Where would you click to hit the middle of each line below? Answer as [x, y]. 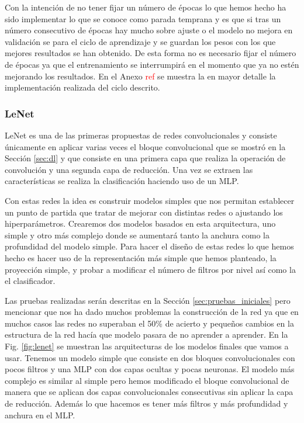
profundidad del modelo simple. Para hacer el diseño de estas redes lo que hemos [149, 246]
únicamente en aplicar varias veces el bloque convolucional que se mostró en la [145, 146]
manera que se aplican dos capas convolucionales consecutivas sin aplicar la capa [149, 392]
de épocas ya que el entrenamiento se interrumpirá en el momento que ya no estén [152, 64]
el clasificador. [30, 281]
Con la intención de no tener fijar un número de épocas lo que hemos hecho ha [146, 7]
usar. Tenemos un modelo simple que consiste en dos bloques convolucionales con [150, 357]
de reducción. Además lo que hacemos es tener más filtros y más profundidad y [146, 403]
